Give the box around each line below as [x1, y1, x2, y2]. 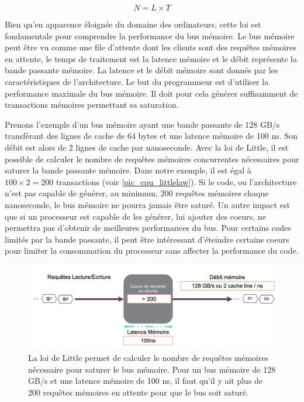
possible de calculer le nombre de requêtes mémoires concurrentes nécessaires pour [5, 152, 299, 165]
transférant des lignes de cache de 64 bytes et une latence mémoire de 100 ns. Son [5, 130, 298, 142]
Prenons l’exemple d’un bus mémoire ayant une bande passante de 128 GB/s [5, 118, 280, 130]
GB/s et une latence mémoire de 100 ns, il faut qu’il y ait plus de [28, 374, 263, 387]
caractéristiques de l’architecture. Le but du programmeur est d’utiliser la [5, 75, 269, 87]
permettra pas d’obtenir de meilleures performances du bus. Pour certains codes [5, 222, 291, 234]
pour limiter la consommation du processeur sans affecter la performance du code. [5, 244, 299, 257]
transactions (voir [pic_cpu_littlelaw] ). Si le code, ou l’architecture [56, 175, 297, 188]
